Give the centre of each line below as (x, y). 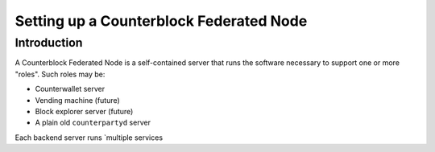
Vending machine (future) (77, 100)
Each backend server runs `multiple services (89, 138)
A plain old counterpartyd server (93, 123)
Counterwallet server (70, 89)
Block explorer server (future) (84, 111)
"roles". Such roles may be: (60, 74)
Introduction (49, 43)
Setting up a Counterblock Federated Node (161, 21)
